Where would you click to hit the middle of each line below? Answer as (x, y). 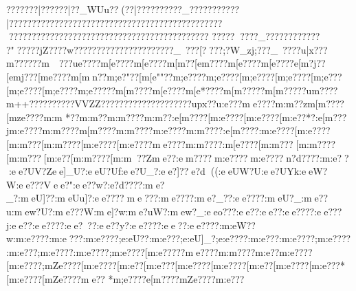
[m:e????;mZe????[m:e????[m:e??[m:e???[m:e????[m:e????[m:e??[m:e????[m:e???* (176, 265)
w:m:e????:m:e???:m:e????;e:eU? (76, 238)
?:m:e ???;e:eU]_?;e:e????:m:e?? (210, 238)
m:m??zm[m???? (310, 104)
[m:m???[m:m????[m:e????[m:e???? (79, 143)
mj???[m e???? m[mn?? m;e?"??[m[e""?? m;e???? (110, 76)
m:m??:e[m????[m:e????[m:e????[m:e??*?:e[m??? (245, 117)
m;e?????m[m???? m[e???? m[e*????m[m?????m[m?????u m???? (208, 90)
